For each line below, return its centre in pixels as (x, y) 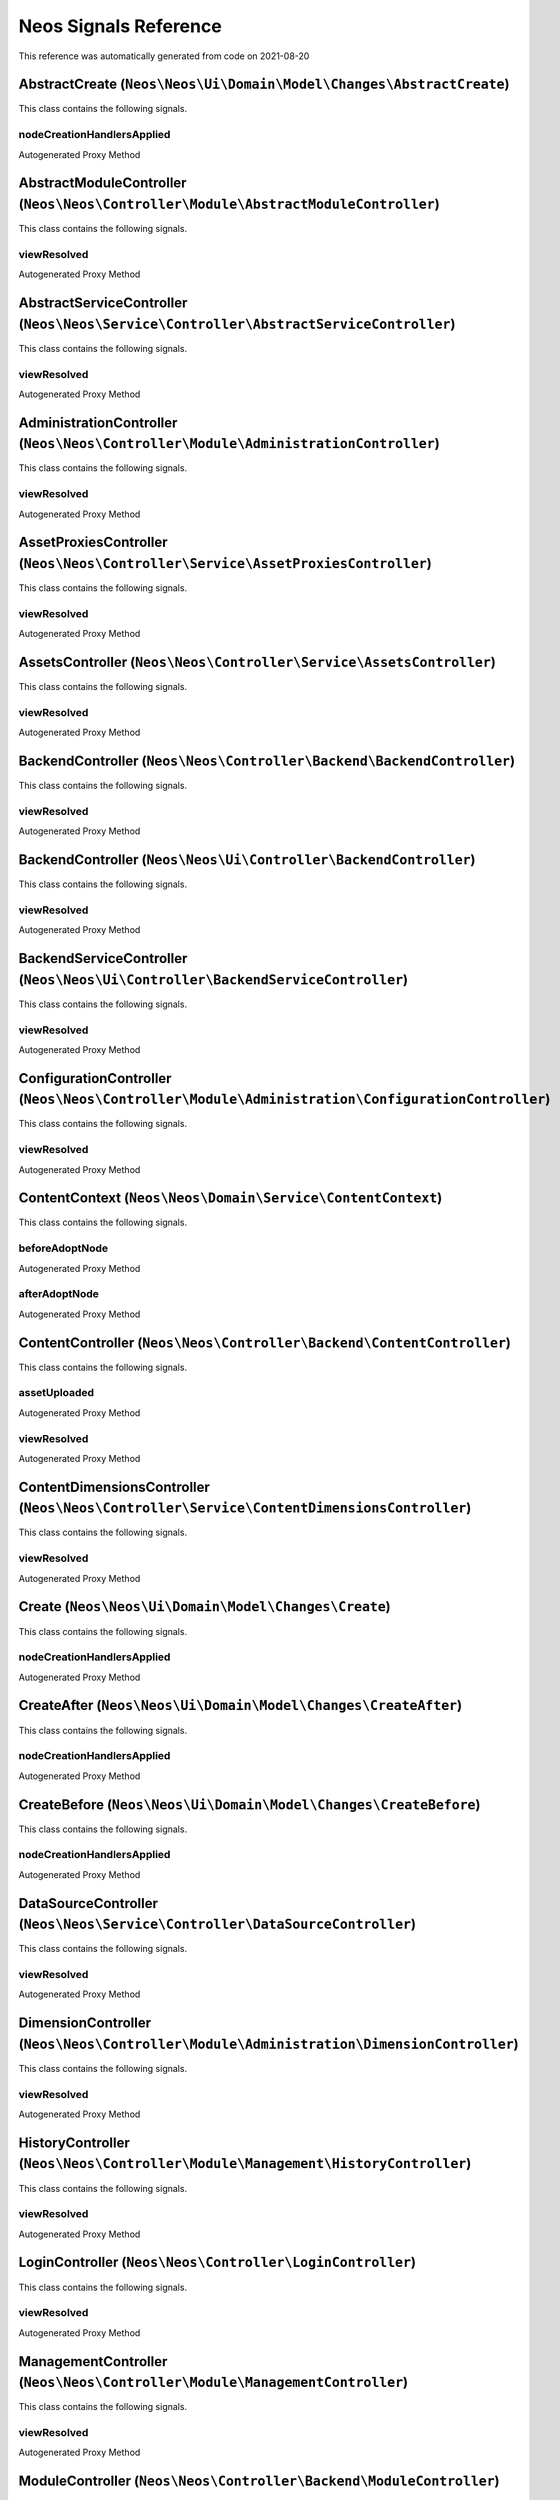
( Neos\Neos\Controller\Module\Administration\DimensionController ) (268, 2043)
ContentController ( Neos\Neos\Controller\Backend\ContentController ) (265, 1342)
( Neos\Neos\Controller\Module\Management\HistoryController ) (245, 2163)
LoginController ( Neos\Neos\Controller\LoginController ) (217, 2262)
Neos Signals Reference (120, 26)
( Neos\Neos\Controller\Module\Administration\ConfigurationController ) (284, 1099)
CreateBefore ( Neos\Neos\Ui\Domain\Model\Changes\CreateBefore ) (249, 1804)
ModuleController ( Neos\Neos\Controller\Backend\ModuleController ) (259, 2481)
